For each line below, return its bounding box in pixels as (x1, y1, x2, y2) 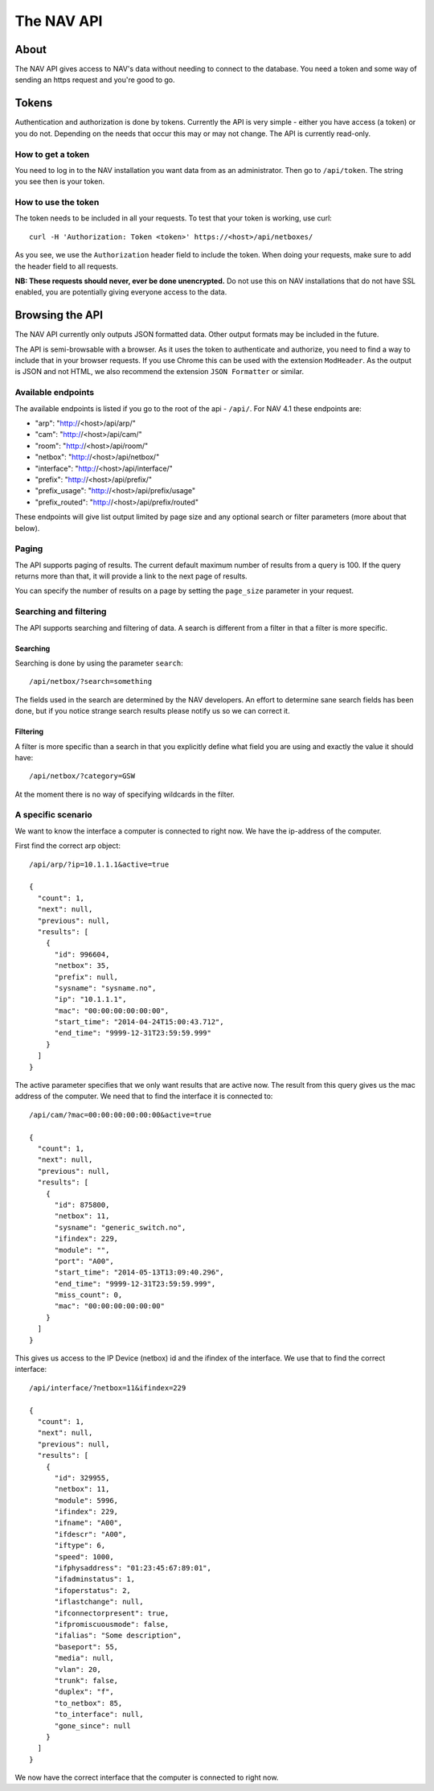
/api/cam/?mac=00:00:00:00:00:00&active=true (29, 1110, 212, 1119)
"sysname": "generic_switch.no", (54, 1223, 186, 1232)
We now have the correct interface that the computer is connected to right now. (14, 1772, 279, 1782)
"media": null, (54, 1653, 114, 1663)
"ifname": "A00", (54, 1518, 123, 1528)
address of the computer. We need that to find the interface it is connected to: (14, 1091, 273, 1101)
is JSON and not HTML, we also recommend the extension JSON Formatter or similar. (14, 367, 305, 377)
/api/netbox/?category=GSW (29, 772, 136, 780)
